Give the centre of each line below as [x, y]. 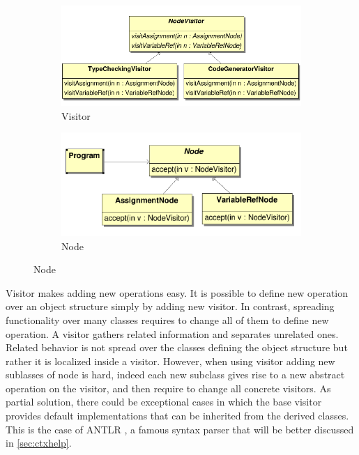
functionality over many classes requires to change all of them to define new [167, 319]
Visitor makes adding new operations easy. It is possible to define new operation [177, 292]
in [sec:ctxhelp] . [39, 443]
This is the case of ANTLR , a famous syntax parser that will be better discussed [180, 429]
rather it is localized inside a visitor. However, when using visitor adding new [170, 361]
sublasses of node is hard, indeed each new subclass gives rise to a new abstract [175, 375]
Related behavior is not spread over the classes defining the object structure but [177, 347]
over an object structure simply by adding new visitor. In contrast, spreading [170, 306]
